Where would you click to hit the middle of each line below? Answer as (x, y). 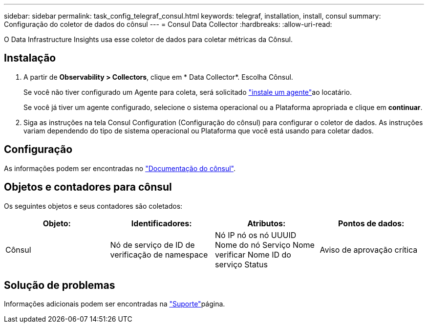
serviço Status (241, 264)
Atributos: (267, 223)
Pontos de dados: (371, 223)
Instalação (30, 58)
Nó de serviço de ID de (152, 245)
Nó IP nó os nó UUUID (256, 235)
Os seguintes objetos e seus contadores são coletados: (93, 206)
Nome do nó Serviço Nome (265, 245)
